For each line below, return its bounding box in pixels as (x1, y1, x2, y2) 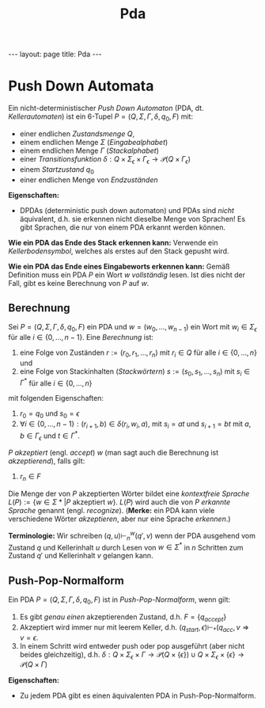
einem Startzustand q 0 (19, 164, 95, 176)
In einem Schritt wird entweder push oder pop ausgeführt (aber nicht (19, 641, 245, 650)
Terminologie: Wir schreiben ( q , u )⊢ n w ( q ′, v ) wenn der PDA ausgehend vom (8, 530, 256, 542)
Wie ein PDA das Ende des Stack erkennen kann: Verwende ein (8, 238, 218, 247)
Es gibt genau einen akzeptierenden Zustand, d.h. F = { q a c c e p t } (19, 611, 227, 623)
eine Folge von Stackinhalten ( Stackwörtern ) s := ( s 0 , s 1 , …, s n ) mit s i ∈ (19, 366, 251, 378)
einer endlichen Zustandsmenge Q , (19, 128, 135, 139)
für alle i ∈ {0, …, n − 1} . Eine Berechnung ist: (8, 333, 154, 342)
